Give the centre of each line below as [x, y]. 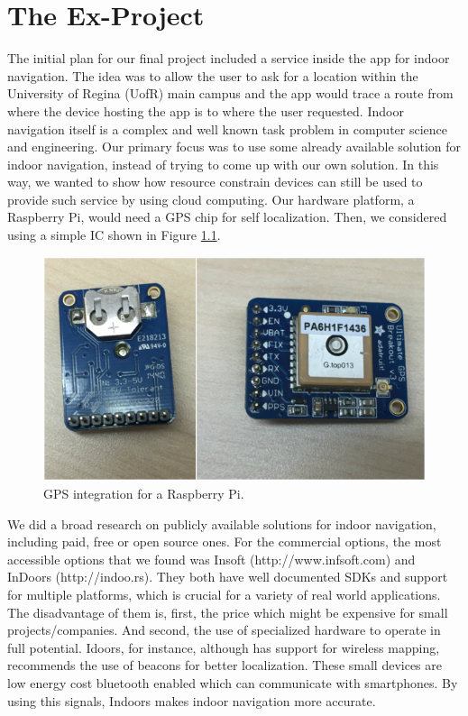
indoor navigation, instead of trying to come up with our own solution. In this [223, 164]
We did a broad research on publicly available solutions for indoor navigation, [222, 523]
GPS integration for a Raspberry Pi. [144, 493]
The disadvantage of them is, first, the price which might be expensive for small [228, 612]
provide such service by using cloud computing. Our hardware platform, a [211, 199]
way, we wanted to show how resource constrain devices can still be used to [215, 182]
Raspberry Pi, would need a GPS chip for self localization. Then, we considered [227, 217]
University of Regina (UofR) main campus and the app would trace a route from [230, 93]
